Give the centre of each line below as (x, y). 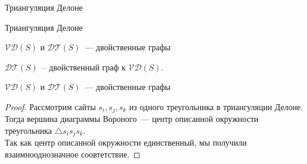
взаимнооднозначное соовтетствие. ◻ (73, 154)
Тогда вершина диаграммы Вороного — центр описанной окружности (132, 119)
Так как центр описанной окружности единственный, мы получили (126, 142)
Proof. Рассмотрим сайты (50, 106)
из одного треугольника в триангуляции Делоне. (216, 106)
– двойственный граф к (84, 67)
